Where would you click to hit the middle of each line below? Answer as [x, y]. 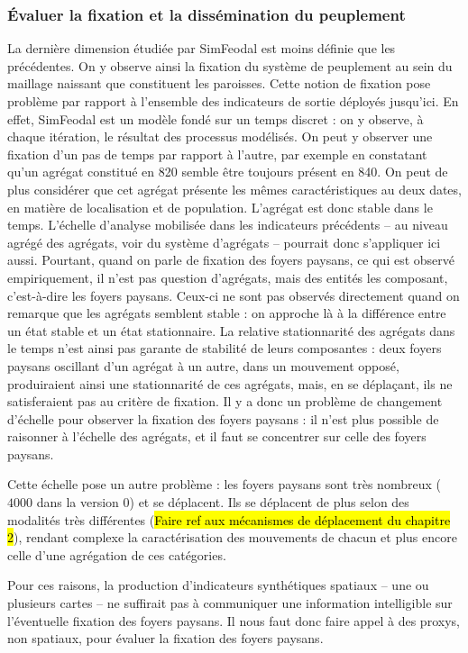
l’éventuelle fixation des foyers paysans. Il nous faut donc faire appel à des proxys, [234, 620]
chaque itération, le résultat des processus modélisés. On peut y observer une [220, 136]
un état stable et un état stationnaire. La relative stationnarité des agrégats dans [231, 330]
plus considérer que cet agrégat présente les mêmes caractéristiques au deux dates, [234, 189]
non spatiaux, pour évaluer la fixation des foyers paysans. [165, 638]
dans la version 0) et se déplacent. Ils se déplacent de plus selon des [223, 502]
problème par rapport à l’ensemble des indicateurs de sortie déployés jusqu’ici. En [233, 101]
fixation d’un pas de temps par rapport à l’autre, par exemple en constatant [217, 154]
